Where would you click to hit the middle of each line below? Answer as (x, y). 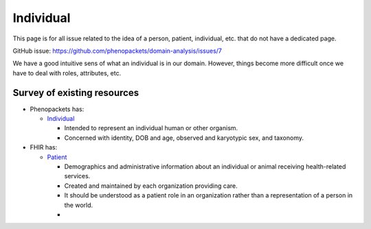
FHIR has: (44, 147)
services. (77, 176)
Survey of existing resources (76, 93)
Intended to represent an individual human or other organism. (151, 128)
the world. (79, 205)
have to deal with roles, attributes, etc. (67, 73)
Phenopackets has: (57, 109)
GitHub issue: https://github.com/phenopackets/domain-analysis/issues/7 (117, 51)
